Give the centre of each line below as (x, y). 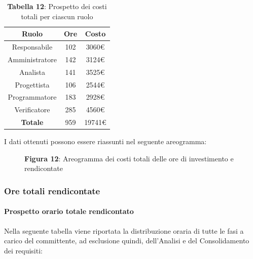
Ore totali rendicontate (52, 190)
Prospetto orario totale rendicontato (69, 211)
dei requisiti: (23, 250)
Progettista (32, 84)
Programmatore (32, 97)
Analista (32, 72)
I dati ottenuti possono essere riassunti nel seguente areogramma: (105, 141)
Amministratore (32, 59)
